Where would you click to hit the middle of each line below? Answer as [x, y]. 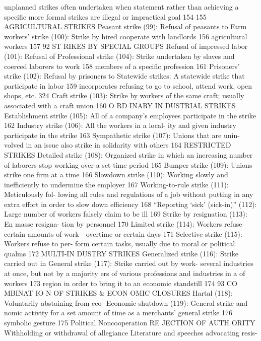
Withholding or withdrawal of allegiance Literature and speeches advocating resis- [131, 332]
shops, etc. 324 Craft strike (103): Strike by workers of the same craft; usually [124, 95]
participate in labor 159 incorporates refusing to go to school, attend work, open [128, 85]
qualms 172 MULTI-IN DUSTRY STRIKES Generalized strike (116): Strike [121, 253]
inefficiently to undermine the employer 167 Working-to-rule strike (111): [116, 184]
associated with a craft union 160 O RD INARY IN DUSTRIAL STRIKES [120, 105]
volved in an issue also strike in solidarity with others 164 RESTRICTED [118, 145]
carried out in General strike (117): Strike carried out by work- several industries [129, 263]
